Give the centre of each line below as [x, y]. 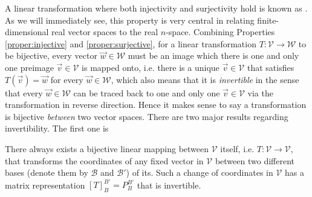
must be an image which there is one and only [213, 55]
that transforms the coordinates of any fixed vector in [104, 160]
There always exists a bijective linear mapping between [107, 148]
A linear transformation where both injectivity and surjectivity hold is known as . [156, 8]
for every [67, 79]
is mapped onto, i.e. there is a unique [151, 67]
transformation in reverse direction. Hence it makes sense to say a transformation [156, 105]
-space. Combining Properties [220, 32]
